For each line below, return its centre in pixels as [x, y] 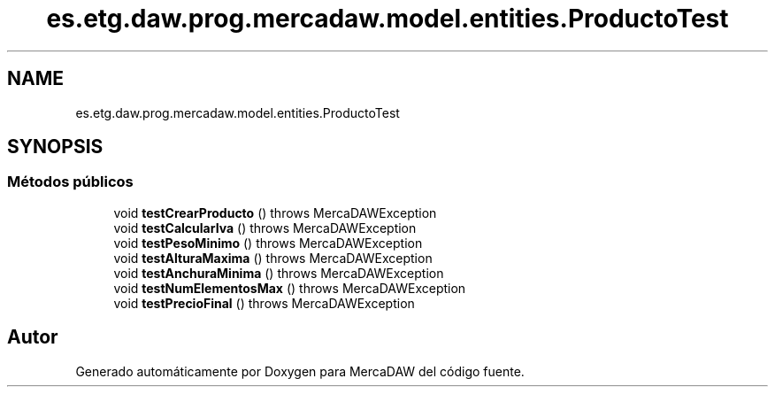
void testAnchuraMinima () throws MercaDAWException [279, 273]
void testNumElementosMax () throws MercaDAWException [290, 288]
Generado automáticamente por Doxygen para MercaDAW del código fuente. [300, 371]
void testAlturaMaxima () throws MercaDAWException [273, 258]
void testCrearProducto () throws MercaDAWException [275, 212]
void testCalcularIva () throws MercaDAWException [265, 228]
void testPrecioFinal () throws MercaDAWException [264, 303]
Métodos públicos [70, 182]
